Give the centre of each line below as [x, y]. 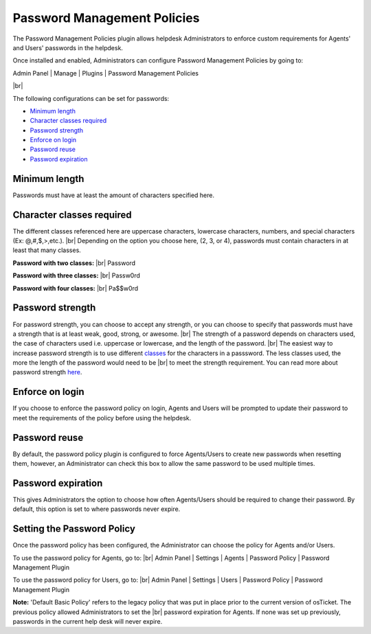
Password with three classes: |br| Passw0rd [77, 275]
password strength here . [47, 372]
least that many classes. [47, 250]
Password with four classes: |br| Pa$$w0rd [76, 288]
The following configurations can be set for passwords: [91, 98]
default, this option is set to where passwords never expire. [97, 509]
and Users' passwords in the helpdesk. [68, 47]
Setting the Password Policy [74, 529]
